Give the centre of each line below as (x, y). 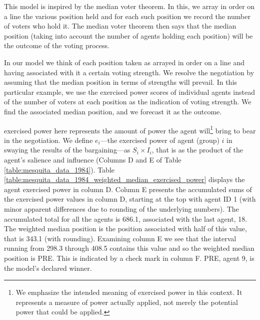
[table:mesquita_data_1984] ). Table (59, 169)
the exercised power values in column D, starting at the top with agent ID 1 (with (130, 199)
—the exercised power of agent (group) (160, 140)
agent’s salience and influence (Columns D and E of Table (93, 159)
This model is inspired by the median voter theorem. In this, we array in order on (129, 6)
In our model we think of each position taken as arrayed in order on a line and (124, 62)
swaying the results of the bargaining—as (67, 150)
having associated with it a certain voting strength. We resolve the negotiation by (129, 72)
